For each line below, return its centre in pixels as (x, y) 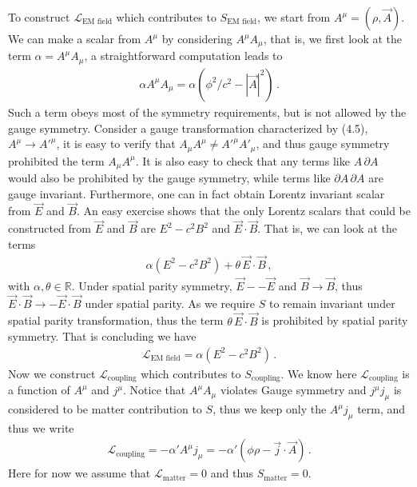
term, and (381, 409)
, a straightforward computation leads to (183, 56)
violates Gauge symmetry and (293, 390)
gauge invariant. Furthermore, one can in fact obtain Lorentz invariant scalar (197, 193)
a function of (39, 390)
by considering (197, 38)
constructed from (50, 228)
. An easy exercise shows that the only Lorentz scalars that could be (244, 211)
